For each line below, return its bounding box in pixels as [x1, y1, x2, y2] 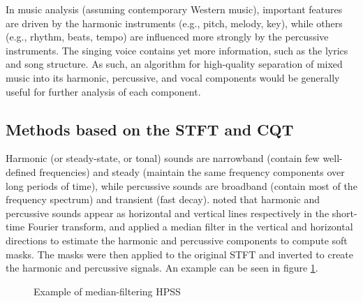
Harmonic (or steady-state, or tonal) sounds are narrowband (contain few [6, 151, 320, 165]
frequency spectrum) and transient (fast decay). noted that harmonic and [6, 192, 320, 207]
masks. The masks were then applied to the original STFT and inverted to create [6, 246, 354, 261]
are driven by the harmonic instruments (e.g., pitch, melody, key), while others [6, 15, 343, 30]
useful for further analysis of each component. [6, 84, 201, 98]
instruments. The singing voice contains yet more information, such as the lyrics [6, 43, 348, 57]
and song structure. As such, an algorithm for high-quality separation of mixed [6, 57, 343, 71]
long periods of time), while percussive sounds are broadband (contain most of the [6, 178, 357, 193]
